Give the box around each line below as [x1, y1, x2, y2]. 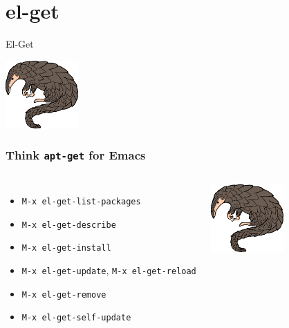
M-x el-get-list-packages [21, 197, 141, 207]
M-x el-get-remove [21, 289, 106, 300]
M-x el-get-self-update [21, 313, 131, 323]
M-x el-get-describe [21, 220, 116, 230]
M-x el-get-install [21, 243, 111, 253]
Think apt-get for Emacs [6, 146, 146, 164]
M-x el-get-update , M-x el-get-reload [21, 263, 196, 278]
